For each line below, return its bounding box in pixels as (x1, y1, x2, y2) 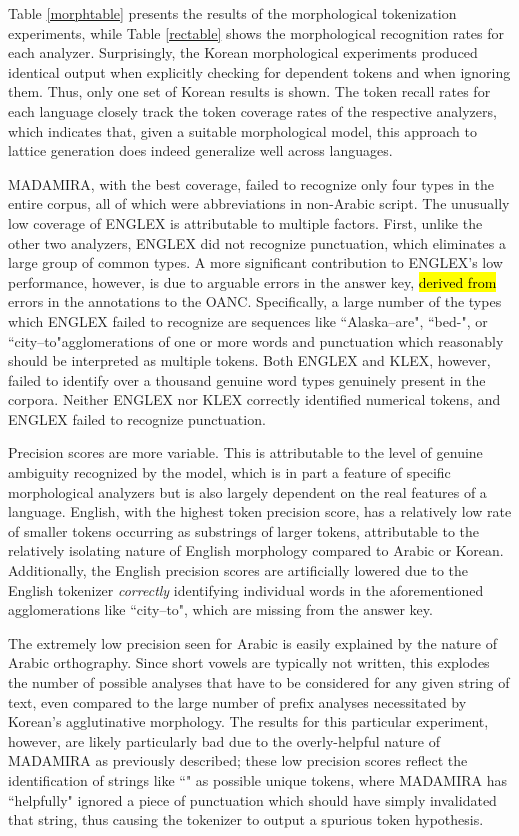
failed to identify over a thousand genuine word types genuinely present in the (8, 369, 486, 390)
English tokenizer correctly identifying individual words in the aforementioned (8, 579, 484, 600)
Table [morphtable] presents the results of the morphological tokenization (8, 3, 457, 23)
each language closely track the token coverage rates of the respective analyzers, (8, 100, 497, 121)
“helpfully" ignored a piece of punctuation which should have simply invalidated (8, 789, 497, 810)
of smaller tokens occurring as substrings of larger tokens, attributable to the (8, 520, 479, 541)
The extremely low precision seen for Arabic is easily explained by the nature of (8, 632, 497, 653)
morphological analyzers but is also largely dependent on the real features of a (8, 481, 487, 502)
